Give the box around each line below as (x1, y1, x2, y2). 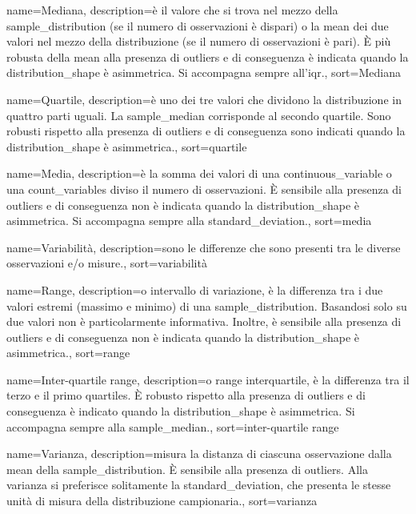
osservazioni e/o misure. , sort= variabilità (6, 255, 207, 271)
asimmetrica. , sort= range (6, 344, 130, 361)
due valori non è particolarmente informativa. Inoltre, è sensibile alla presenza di (6, 313, 402, 330)
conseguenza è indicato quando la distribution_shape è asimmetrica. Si (6, 403, 355, 420)
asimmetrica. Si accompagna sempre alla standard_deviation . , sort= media (6, 212, 372, 229)
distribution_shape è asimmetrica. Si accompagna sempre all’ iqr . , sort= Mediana (6, 64, 401, 81)
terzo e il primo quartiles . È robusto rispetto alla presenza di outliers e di (6, 387, 366, 404)
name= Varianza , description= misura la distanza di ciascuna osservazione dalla (6, 445, 392, 462)
